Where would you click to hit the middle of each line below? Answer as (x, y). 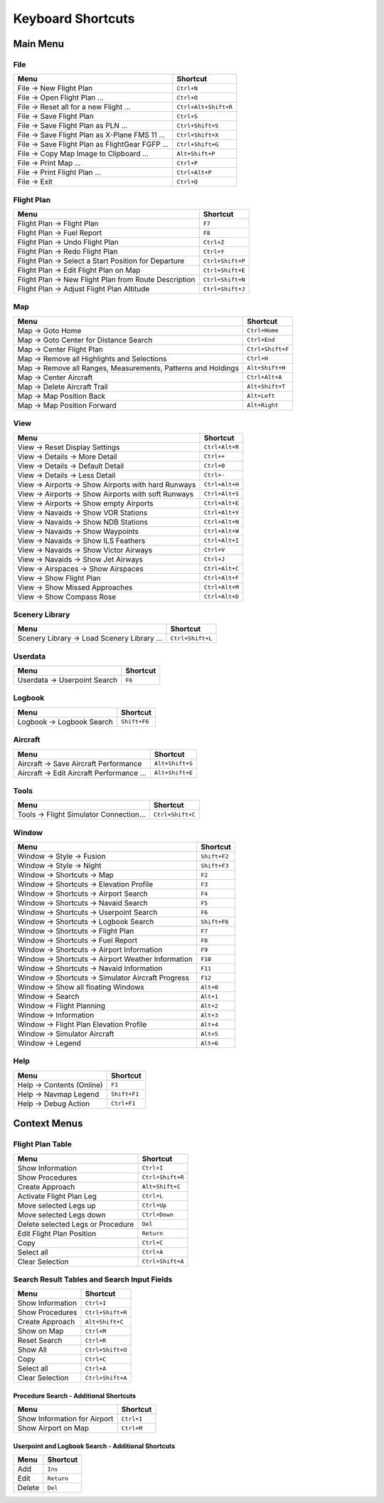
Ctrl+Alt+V (222, 513)
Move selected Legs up (57, 1205)
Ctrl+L (153, 1196)
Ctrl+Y (214, 252)
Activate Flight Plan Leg (57, 1196)
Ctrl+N (187, 88)
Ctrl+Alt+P (194, 172)
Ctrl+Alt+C (222, 569)
